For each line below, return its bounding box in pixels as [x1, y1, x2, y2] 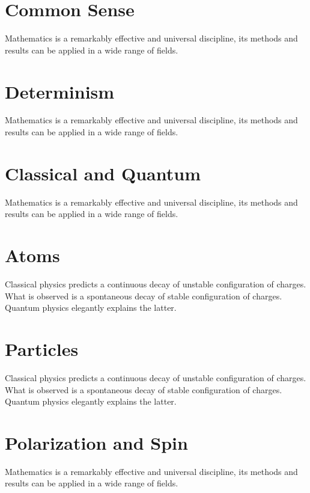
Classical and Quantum [5, 161, 201, 185]
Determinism [5, 79, 115, 103]
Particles [5, 337, 79, 361]
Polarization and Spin [5, 430, 188, 455]
